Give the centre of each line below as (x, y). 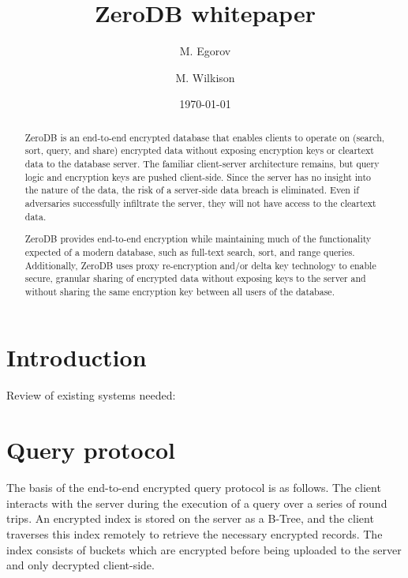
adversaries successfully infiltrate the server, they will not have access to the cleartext (200, 203)
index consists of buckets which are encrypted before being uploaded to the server (204, 549)
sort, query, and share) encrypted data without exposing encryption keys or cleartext (199, 150)
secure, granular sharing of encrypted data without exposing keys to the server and (195, 278)
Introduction (77, 357)
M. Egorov (205, 51)
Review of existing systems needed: (91, 395)
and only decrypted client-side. (80, 565)
